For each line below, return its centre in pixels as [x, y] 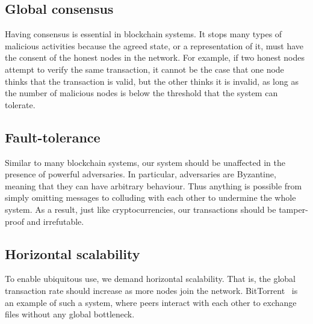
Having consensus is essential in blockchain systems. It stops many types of [144, 34]
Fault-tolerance [53, 137]
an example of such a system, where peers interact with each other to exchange [151, 302]
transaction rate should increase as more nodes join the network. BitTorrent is [151, 290]
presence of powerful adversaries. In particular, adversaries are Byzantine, [141, 174]
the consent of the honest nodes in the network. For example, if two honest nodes [155, 57]
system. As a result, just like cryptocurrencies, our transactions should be [141, 209]
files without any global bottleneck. [70, 314]
